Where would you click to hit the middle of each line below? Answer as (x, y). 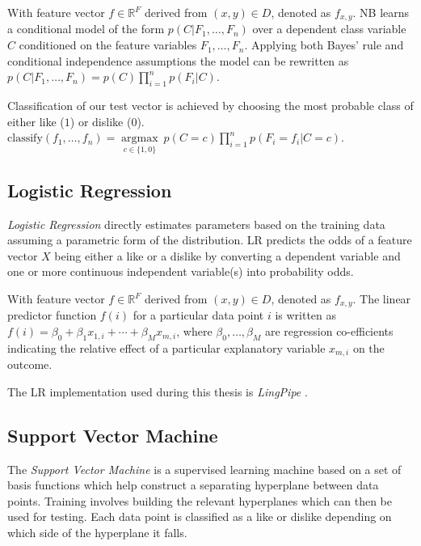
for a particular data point (198, 315)
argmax (140, 139)
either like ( (36, 121)
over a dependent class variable (329, 29)
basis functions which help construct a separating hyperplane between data (193, 485)
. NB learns (381, 12)
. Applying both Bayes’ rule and (324, 45)
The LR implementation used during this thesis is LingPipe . (158, 391)
